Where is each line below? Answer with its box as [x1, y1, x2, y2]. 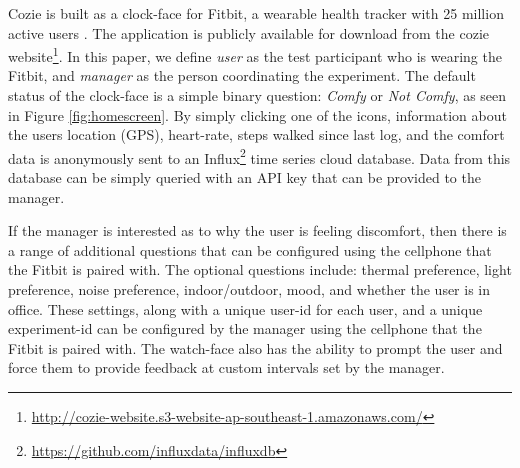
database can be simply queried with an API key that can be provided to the [8, 167, 481, 188]
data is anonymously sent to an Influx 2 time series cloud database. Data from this [8, 144, 511, 168]
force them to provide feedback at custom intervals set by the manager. [8, 357, 445, 378]
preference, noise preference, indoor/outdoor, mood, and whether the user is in [8, 279, 491, 300]
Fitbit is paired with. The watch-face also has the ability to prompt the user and [8, 337, 503, 358]
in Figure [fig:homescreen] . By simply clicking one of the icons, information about [8, 104, 507, 125]
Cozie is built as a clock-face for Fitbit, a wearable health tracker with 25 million [8, 3, 504, 23]
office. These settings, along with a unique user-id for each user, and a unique [8, 298, 483, 319]
